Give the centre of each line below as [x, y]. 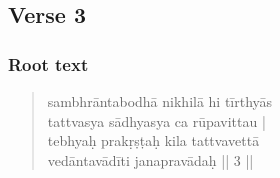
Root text [48, 63]
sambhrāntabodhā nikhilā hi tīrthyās [160, 101]
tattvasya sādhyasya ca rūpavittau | [156, 120]
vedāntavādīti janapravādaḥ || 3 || [150, 159]
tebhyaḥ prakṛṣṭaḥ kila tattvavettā [153, 140]
